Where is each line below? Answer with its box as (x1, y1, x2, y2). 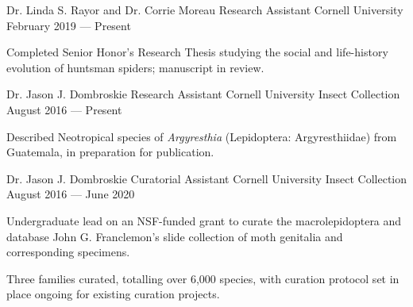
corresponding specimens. (6, 244, 130, 260)
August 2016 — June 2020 (6, 186, 135, 202)
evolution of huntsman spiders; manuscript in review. (6, 59, 264, 75)
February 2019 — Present (6, 17, 131, 33)
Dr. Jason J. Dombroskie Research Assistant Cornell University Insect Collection (6, 86, 400, 102)
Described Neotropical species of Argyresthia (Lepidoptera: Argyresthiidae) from (6, 128, 397, 144)
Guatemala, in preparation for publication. (6, 144, 214, 160)
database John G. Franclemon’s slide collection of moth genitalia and (6, 228, 343, 244)
